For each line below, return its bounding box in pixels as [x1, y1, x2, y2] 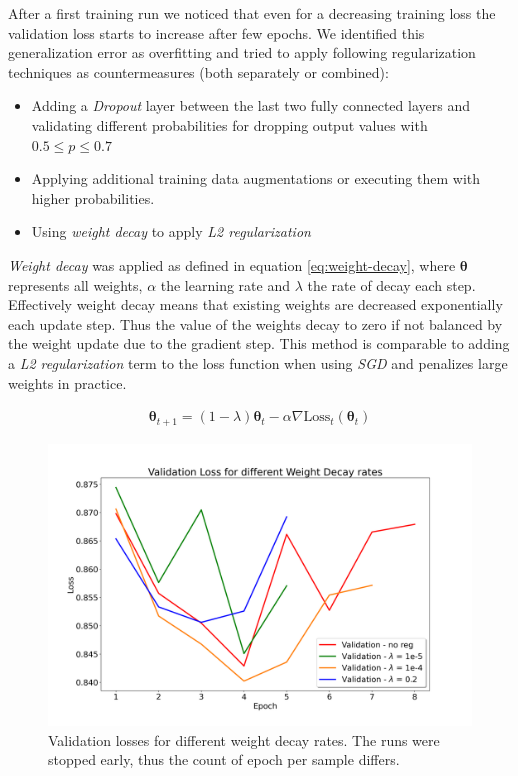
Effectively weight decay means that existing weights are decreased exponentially [8, 294, 503, 315]
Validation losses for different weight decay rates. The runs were [48, 729, 440, 750]
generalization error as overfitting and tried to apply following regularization [8, 42, 476, 63]
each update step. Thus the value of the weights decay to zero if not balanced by [8, 313, 503, 334]
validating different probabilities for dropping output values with [31, 114, 428, 135]
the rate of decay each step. [307, 274, 476, 295]
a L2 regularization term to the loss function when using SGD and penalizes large [8, 352, 508, 373]
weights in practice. [8, 372, 127, 393]
